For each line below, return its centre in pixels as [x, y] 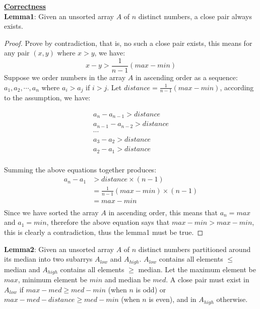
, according [237, 87]
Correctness [25, 6]
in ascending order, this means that [163, 212]
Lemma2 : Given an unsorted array [59, 249]
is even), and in [173, 299]
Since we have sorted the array [51, 212]
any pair [17, 53]
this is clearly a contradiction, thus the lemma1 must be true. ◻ [104, 232]
